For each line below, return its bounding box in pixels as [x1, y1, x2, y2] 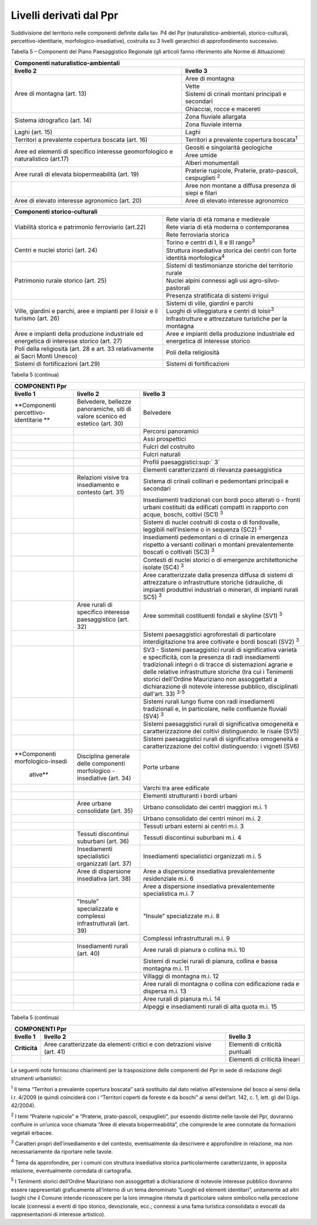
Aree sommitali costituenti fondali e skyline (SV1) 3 [143, 611, 283, 620]
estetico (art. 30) [77, 419, 123, 428]
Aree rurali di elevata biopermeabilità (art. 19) [14, 170, 139, 178]
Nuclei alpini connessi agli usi [166, 276, 248, 285]
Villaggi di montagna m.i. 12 [143, 972, 220, 980]
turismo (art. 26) [14, 314, 60, 323]
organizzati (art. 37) [77, 859, 132, 868]
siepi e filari [185, 189, 217, 197]
